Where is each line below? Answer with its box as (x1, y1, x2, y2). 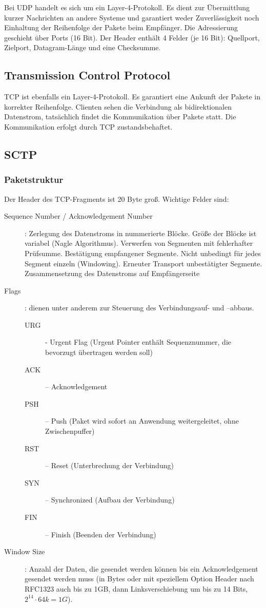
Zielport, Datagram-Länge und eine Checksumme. (4, 42, 161, 53)
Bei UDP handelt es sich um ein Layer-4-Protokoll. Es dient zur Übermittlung (4, 2, 250, 12)
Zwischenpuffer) (45, 426, 95, 436)
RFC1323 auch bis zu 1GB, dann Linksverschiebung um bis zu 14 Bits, (25, 583, 248, 594)
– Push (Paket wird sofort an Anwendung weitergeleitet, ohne (45, 415, 239, 426)
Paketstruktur (4, 173, 64, 186)
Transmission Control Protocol (4, 67, 171, 83)
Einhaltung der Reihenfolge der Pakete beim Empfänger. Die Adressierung (4, 22, 238, 33)
